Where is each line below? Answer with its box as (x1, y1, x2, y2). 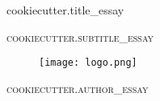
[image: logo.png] (39, 57, 137, 69)
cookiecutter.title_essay (6, 2, 124, 18)
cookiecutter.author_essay (6, 79, 149, 96)
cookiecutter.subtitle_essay (6, 28, 154, 45)
